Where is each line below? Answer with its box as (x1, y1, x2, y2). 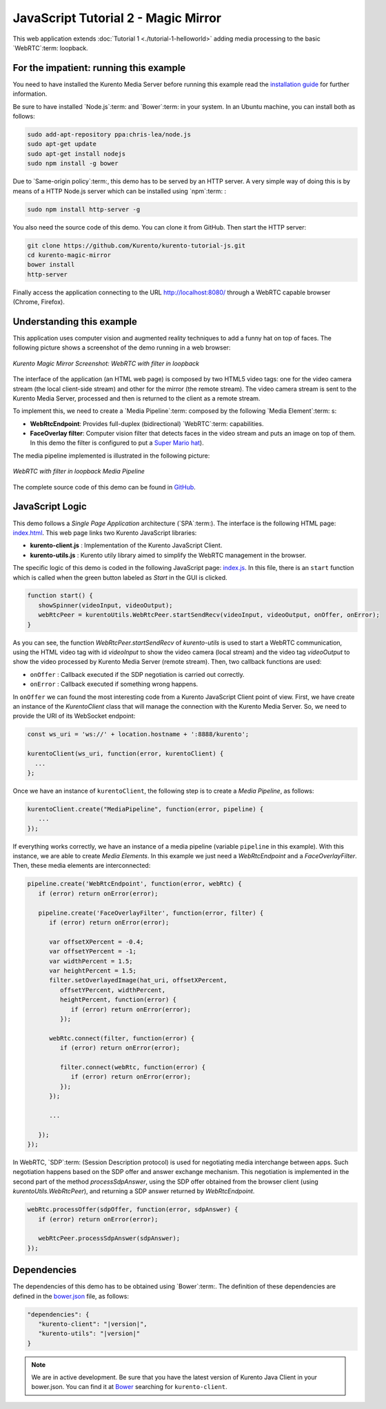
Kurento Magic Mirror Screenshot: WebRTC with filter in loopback (12, 359, 200, 367)
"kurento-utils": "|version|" (38, 1330, 141, 1337)
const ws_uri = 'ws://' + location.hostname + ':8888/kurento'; (27, 731, 250, 738)
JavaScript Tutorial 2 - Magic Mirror (12, 10, 222, 26)
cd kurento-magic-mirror (27, 251, 112, 259)
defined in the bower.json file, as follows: (12, 1292, 129, 1300)
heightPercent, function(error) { (59, 996, 177, 1004)
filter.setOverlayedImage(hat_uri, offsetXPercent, (49, 976, 227, 984)
